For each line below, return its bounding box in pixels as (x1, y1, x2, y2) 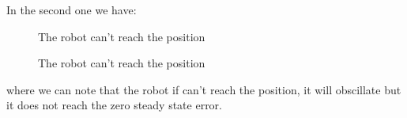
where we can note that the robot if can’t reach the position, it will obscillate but (6, 81, 401, 97)
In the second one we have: (6, 2, 137, 17)
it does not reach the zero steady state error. (6, 97, 222, 113)
